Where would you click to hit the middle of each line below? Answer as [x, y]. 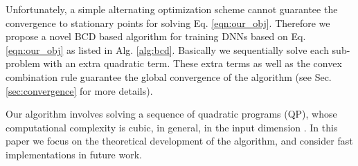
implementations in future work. [74, 154]
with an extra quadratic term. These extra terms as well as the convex [193, 63]
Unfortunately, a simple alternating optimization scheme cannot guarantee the [172, 9]
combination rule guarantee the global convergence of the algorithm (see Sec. [169, 76]
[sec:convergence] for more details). [79, 90]
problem [23, 63]
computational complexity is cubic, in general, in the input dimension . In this [172, 127]
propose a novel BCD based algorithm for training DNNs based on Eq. [156, 36]
